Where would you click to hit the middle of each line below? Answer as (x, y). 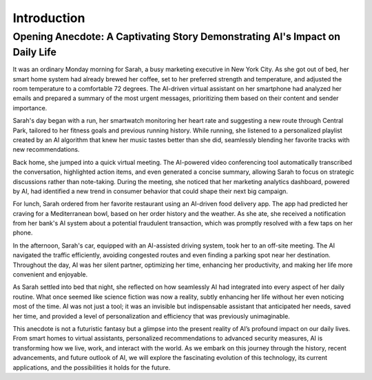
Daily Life (34, 52)
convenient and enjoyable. (50, 274)
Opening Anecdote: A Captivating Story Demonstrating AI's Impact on (177, 37)
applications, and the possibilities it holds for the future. (92, 367)
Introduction (49, 18)
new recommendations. (46, 150)
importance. (30, 108)
